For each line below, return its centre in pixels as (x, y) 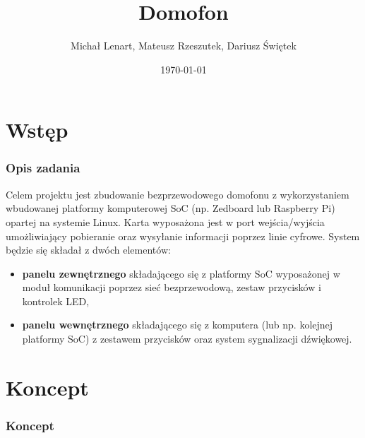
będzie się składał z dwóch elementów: (88, 250)
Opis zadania (43, 168)
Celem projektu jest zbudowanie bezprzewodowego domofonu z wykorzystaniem (178, 194)
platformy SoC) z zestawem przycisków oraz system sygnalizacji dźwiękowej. (187, 339)
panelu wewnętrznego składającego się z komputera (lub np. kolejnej (178, 325)
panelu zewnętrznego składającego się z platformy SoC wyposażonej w (181, 273)
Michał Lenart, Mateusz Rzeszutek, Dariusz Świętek (184, 46)
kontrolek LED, (56, 301)
